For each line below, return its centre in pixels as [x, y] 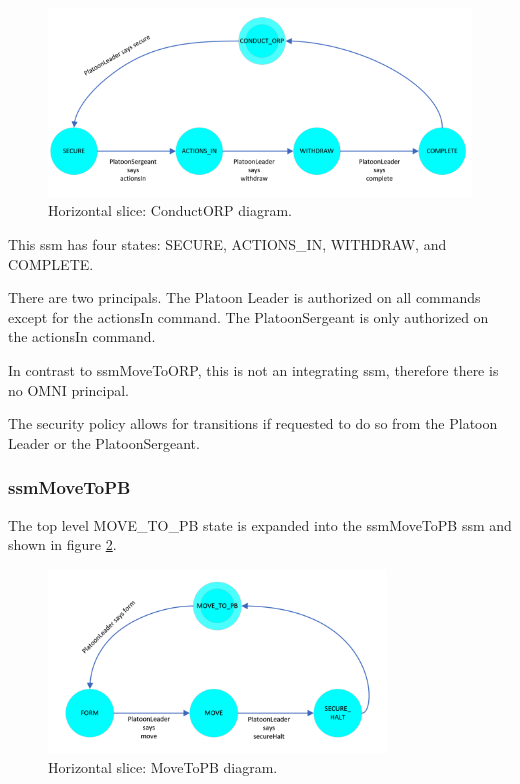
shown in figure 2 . [62, 544]
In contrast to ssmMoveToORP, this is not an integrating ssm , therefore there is [253, 369]
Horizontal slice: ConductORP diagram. [170, 210]
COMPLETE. [51, 263]
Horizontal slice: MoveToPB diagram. [163, 766]
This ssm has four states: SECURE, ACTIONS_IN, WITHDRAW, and [227, 243]
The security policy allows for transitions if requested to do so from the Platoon [253, 423]
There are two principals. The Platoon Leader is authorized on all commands [244, 297]
